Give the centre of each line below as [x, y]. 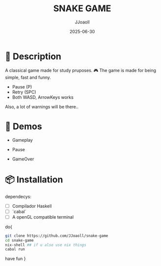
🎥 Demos [24, 126]
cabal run [15, 249]
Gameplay [23, 140]
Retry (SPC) [24, 92]
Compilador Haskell [32, 206]
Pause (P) [22, 87]
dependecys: [18, 197]
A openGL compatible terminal [43, 217]
